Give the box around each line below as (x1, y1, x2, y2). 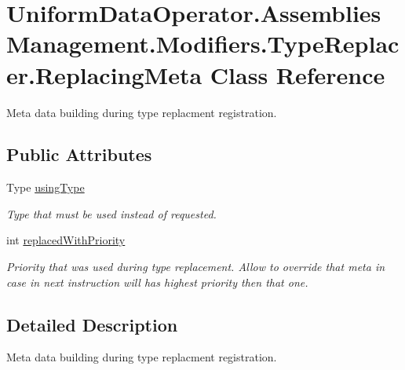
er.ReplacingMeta (6, 58, 202, 90)
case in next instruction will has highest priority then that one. (6, 273, 308, 290)
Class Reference (210, 58, 385, 90)
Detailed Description (6, 312, 178, 336)
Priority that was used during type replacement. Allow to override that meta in (6, 258, 385, 275)
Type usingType (6, 179, 85, 196)
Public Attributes (6, 142, 152, 167)
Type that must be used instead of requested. (6, 205, 217, 222)
